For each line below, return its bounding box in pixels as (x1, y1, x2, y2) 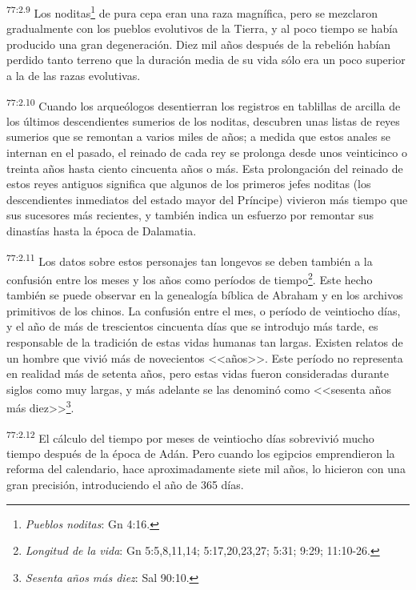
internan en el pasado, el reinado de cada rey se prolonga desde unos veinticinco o (6, 144, 407, 161)
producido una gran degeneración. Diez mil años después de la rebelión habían (6, 35, 391, 52)
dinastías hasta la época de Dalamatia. (6, 223, 197, 239)
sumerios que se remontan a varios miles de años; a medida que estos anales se (6, 128, 390, 145)
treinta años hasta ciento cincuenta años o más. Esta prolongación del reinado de (6, 159, 403, 176)
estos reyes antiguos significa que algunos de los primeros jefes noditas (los (6, 175, 371, 192)
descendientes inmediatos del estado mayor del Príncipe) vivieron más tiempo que (6, 191, 408, 207)
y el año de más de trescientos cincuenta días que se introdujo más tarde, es (6, 318, 378, 335)
